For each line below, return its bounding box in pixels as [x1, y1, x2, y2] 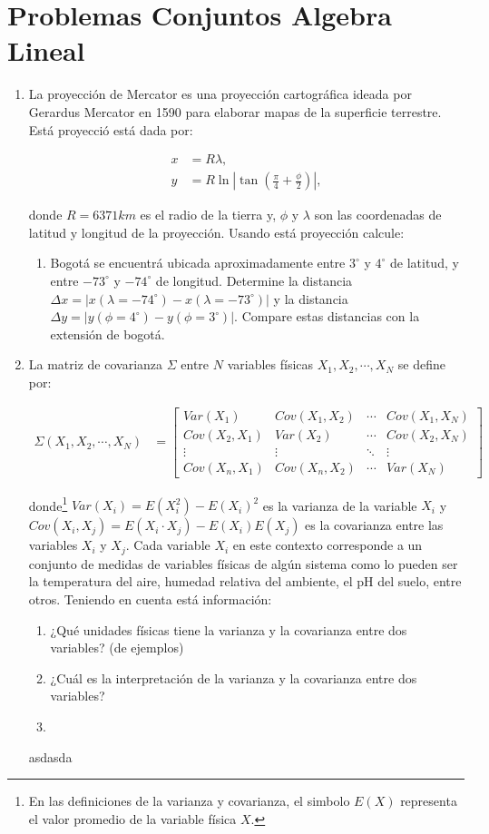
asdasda [28, 747, 73, 766]
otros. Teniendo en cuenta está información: [28, 589, 272, 608]
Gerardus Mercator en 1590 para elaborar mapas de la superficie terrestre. [28, 102, 442, 121]
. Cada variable [125, 535, 210, 554]
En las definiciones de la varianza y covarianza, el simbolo [28, 791, 350, 810]
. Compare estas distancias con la [234, 307, 420, 326]
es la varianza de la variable [262, 495, 417, 515]
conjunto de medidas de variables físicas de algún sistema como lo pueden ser [28, 554, 458, 573]
